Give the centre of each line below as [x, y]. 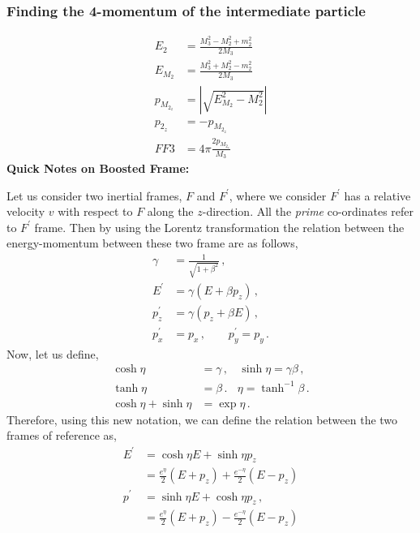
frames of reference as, [62, 435]
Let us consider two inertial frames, [94, 195]
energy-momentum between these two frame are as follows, [152, 243]
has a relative [377, 195]
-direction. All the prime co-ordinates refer [308, 211]
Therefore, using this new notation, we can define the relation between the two [202, 419]
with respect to [95, 211]
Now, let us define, [53, 353]
